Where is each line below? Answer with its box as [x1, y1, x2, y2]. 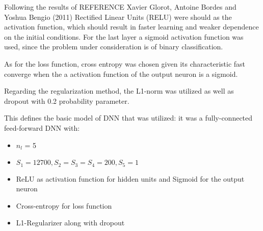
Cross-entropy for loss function [16, 200, 112, 211]
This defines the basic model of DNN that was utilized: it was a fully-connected [4, 112, 253, 123]
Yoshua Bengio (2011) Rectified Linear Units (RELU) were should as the [4, 11, 232, 22]
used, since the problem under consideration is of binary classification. [4, 41, 223, 52]
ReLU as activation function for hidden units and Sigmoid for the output [16, 173, 245, 184]
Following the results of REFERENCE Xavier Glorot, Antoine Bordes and [4, 2, 236, 12]
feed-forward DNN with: [4, 122, 80, 133]
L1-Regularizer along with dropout [16, 217, 125, 228]
